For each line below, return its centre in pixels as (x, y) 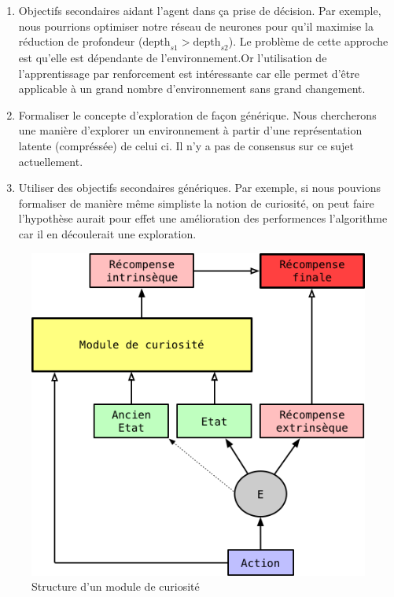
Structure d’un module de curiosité (116, 586)
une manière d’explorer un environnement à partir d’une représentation (190, 130)
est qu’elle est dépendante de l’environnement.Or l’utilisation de (173, 57)
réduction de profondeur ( (81, 41)
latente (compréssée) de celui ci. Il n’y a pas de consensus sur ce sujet (186, 145)
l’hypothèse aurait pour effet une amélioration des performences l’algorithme (203, 218)
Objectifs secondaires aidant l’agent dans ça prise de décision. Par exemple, (200, 10)
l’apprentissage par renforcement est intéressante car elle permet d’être (189, 73)
